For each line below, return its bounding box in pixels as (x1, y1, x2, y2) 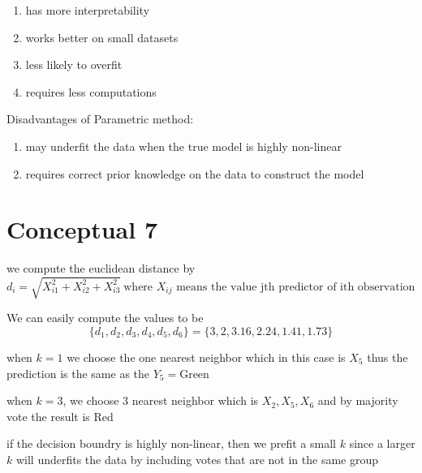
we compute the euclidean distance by (6, 260, 196, 277)
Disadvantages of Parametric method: (6, 110, 194, 127)
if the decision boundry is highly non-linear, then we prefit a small (6, 435, 336, 452)
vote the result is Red (6, 407, 114, 424)
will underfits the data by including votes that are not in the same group (15, 450, 378, 467)
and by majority (317, 392, 398, 409)
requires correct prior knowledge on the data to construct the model (25, 165, 364, 182)
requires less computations (25, 83, 157, 100)
